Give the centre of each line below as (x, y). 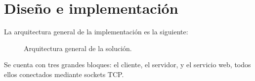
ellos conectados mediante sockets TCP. (64, 74)
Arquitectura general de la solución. (78, 48)
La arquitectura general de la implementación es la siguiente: (96, 32)
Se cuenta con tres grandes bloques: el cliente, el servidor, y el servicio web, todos (127, 65)
